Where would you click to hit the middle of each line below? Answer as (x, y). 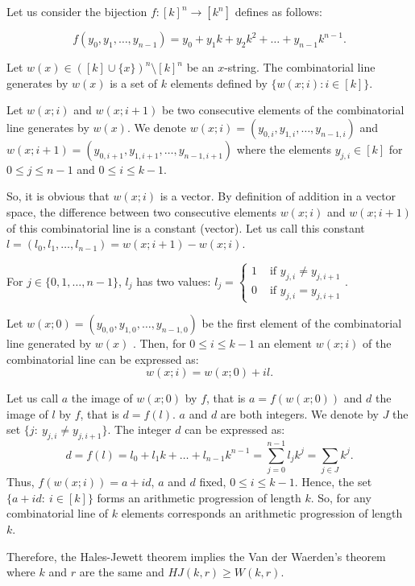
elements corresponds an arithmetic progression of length (262, 513)
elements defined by (219, 83)
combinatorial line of (58, 513)
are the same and (122, 572)
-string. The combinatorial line (300, 67)
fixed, (213, 482)
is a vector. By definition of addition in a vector (278, 196)
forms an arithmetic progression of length (199, 497)
